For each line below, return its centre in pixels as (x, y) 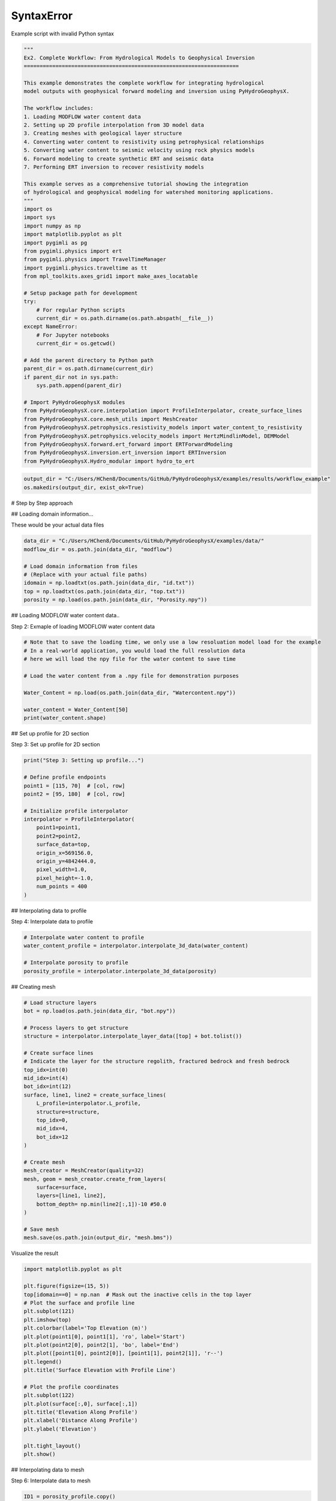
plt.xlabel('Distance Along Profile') (81, 1421)
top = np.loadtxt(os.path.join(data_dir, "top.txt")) (104, 591)
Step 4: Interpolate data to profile (52, 921)
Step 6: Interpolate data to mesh (51, 1481)
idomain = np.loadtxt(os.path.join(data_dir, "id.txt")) (109, 583)
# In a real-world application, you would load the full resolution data (134, 651)
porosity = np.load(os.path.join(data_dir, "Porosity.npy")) (115, 600)
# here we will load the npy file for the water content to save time (130, 659)
